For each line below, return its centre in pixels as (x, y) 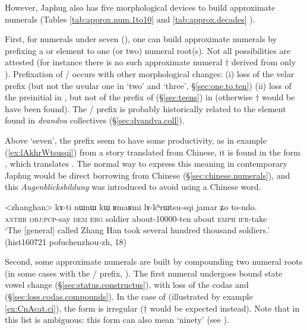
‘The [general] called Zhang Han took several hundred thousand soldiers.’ (137, 230)
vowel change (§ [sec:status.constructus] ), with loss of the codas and (127, 285)
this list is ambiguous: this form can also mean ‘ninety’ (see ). (117, 320)
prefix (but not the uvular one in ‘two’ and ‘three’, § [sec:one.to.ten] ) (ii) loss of (148, 85)
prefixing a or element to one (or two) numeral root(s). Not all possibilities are (148, 50)
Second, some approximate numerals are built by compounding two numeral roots (154, 261)
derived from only (264, 62)
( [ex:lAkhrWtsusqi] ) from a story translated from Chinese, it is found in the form (153, 152)
